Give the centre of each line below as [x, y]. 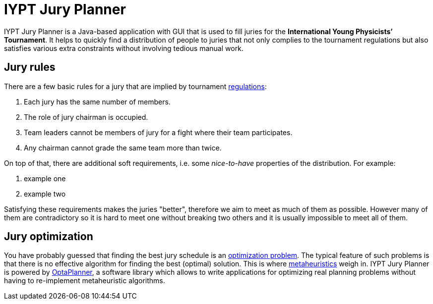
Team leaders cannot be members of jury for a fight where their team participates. [158, 132]
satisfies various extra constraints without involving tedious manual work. [124, 48]
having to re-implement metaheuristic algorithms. [85, 281]
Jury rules [30, 67]
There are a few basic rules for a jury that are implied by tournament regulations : [135, 86]
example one [45, 178]
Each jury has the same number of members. [97, 101]
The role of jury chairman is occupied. [86, 117]
